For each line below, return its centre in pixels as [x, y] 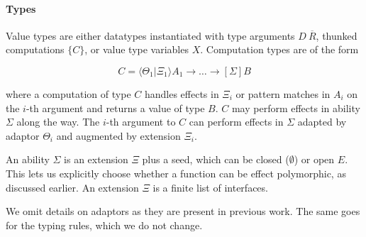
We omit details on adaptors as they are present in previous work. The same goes [183, 211]
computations [35, 49]
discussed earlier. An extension [72, 187]
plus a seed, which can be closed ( [216, 159]
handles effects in [182, 93]
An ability [28, 159]
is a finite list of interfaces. [210, 187]
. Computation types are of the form [279, 49]
